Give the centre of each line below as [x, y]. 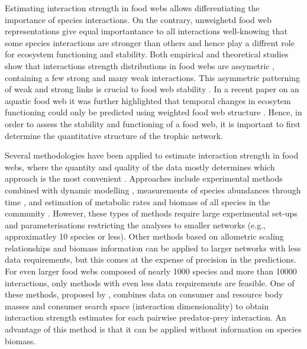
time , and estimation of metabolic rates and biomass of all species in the [138, 201]
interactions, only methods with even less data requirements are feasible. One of [150, 282]
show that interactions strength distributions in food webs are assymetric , [140, 65]
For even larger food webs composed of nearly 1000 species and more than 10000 [151, 271]
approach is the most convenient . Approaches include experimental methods [144, 178]
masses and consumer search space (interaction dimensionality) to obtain [137, 306]
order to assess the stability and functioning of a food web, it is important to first [153, 123]
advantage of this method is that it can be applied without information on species [153, 329]
